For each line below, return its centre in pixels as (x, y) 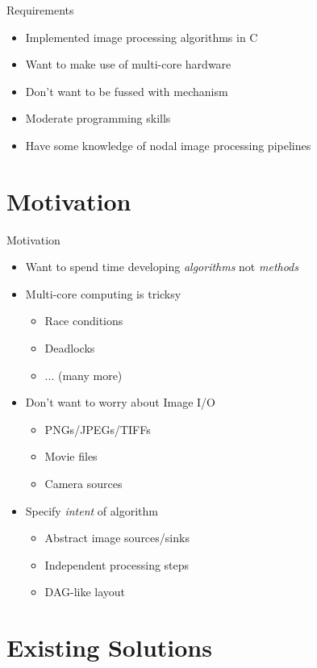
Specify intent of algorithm (92, 510)
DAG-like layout (85, 592)
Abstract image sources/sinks (117, 538)
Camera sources (83, 484)
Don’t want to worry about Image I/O (120, 402)
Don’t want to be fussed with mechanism (127, 91)
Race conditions (84, 321)
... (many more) (83, 375)
